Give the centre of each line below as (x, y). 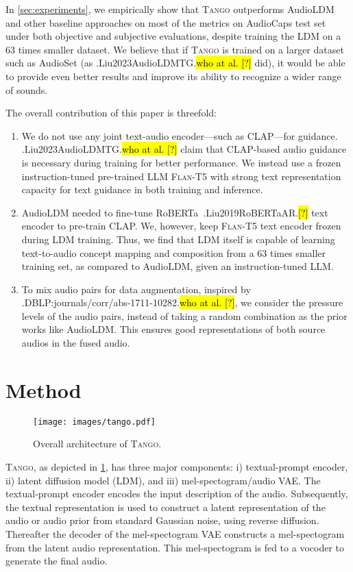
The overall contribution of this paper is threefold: (111, 113)
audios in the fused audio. (76, 343)
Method (44, 389)
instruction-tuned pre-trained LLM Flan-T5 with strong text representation (181, 176)
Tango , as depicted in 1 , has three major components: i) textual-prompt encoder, (177, 467)
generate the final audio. (57, 561)
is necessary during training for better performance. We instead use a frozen (181, 162)
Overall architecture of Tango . (97, 444)
